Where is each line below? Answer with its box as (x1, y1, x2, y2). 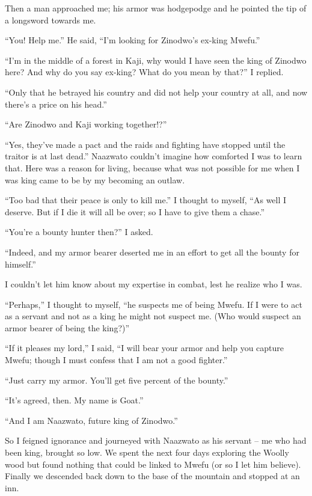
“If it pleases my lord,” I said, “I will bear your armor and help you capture (5, 341, 284, 354)
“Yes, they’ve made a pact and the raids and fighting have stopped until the (5, 138, 286, 150)
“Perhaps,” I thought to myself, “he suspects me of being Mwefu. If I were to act (5, 298, 302, 310)
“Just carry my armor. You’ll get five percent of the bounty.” (5, 373, 228, 386)
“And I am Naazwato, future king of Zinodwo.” (5, 414, 178, 426)
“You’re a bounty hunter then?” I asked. (5, 225, 153, 238)
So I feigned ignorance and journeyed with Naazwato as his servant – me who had (5, 434, 307, 447)
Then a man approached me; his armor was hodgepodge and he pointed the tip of (5, 2, 307, 14)
